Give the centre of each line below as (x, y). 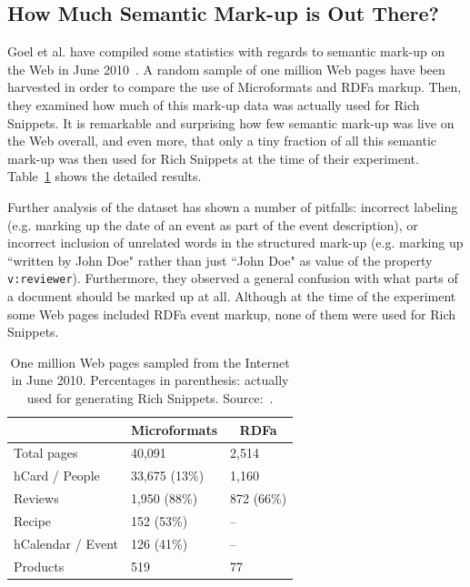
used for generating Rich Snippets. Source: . (150, 397)
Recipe (33, 520)
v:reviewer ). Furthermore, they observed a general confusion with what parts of (233, 278)
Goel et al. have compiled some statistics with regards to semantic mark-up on (226, 51)
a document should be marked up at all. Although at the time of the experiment (232, 295)
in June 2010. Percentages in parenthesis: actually (150, 380)
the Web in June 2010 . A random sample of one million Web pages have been (226, 69)
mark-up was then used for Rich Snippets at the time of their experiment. (213, 158)
